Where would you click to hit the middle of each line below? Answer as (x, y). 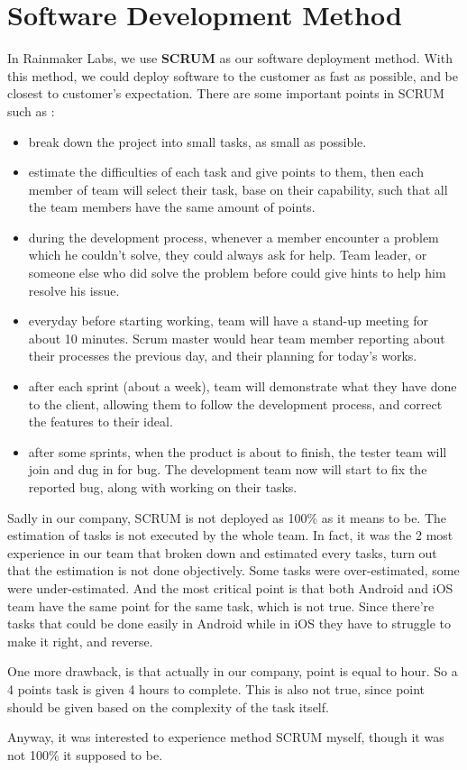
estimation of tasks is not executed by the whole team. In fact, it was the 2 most (230, 535)
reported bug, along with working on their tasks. (163, 487)
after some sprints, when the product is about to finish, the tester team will (238, 451)
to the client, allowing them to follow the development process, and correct (235, 403)
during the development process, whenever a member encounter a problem (233, 237)
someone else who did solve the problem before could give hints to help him (237, 273)
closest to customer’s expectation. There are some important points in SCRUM (226, 93)
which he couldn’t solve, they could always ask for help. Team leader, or (228, 255)
